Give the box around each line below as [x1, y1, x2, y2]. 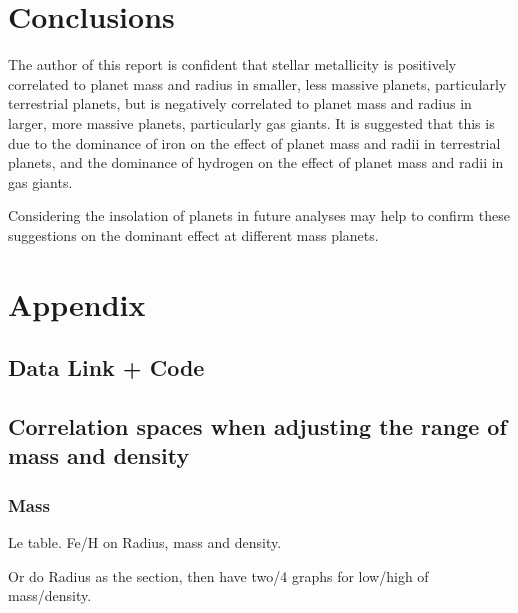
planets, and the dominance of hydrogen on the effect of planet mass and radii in [8, 152, 504, 173]
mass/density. [8, 585, 92, 606]
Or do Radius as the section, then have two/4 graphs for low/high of [8, 565, 429, 586]
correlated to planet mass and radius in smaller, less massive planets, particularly [8, 73, 507, 94]
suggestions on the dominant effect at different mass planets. [8, 224, 379, 245]
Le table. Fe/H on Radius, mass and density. [8, 532, 282, 553]
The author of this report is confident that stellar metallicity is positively [8, 54, 457, 75]
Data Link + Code [8, 352, 205, 383]
